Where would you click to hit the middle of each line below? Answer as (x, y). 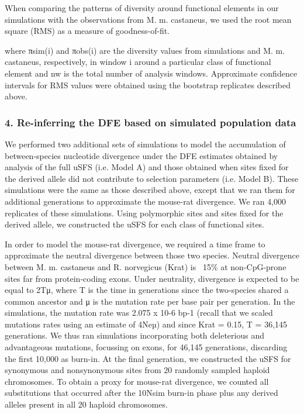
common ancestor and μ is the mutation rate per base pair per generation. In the (150, 301)
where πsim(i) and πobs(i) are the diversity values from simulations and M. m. (145, 50)
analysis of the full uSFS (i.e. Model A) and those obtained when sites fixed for (147, 167)
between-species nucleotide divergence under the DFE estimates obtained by (141, 155)
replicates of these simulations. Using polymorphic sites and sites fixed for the (144, 213)
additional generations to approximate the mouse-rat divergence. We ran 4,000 (146, 201)
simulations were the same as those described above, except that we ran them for (150, 190)
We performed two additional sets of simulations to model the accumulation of (145, 144)
